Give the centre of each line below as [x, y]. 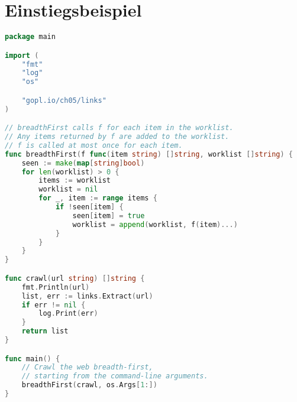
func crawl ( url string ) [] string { [75, 278]
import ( [22, 55]
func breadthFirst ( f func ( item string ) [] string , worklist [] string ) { [149, 154]
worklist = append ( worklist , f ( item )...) [155, 224]
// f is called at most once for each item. [94, 145]
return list [45, 331]
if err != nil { [54, 305]
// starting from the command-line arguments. [115, 376]
